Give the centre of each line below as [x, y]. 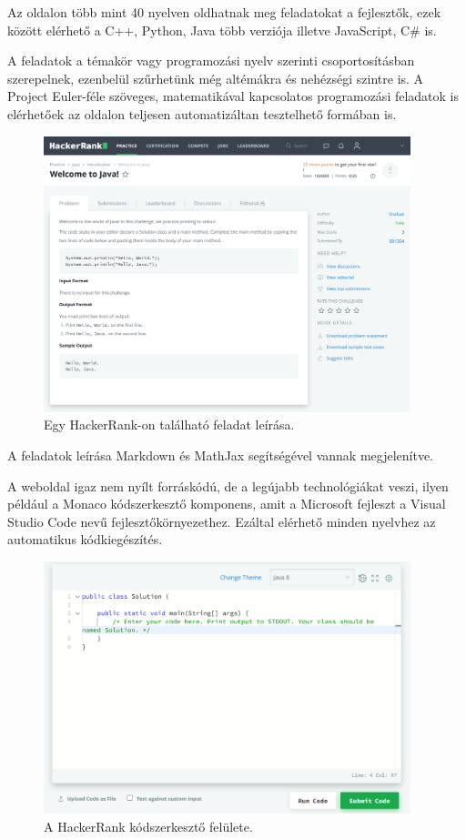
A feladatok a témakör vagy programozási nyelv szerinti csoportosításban [211, 61]
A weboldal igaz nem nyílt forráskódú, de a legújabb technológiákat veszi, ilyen [228, 485]
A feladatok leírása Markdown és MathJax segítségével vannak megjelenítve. [221, 455]
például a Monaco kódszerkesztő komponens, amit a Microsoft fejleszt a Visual [227, 504]
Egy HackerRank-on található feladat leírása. [169, 425]
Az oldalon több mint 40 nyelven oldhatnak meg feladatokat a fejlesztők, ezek [224, 12]
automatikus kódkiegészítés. [85, 539]
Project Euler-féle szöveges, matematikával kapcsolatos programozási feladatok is [233, 96]
